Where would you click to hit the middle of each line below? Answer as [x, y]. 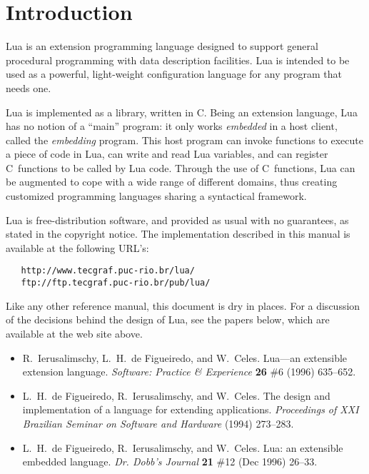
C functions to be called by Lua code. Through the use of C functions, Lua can [181, 167]
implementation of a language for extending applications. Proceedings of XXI [191, 409]
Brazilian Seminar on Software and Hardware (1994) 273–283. [158, 423]
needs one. [29, 87]
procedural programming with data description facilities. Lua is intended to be [178, 60]
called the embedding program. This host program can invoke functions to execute [184, 140]
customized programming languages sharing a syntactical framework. [156, 196]
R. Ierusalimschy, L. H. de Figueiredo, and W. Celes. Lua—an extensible [185, 357]
